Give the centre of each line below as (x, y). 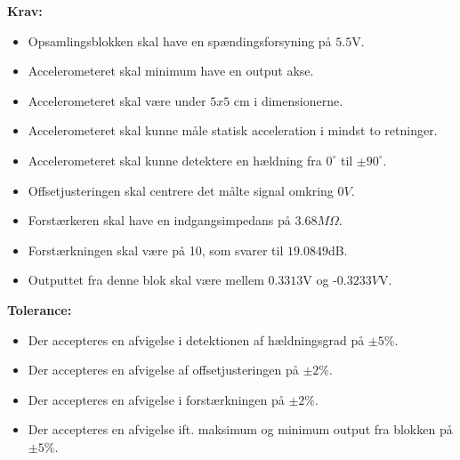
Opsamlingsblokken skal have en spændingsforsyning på (180, 40)
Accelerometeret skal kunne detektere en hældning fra (175, 160)
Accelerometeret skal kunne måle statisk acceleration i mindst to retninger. (233, 130)
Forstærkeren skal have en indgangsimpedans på (159, 220)
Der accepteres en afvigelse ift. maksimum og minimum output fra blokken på (240, 429)
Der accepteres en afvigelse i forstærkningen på (156, 399)
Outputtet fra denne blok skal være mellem (146, 280)
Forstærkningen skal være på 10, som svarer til (156, 250)
